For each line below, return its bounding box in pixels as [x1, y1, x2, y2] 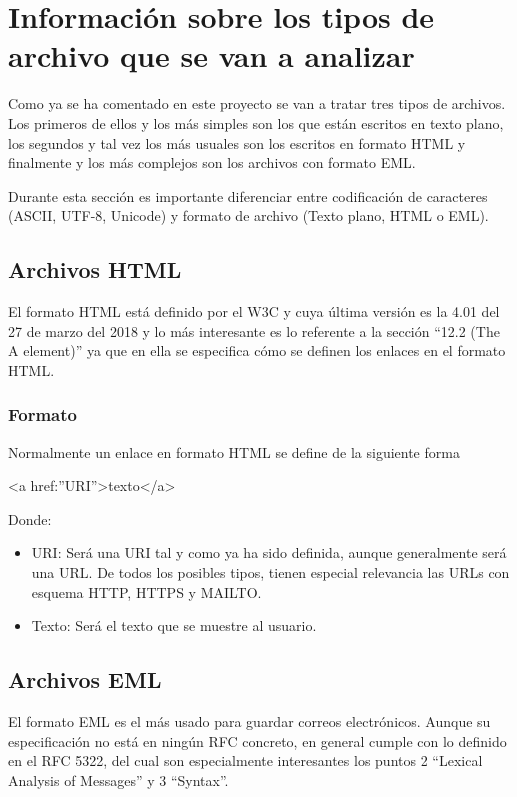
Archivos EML [8, 664, 162, 695]
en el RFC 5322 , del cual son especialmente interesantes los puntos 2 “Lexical [8, 750, 483, 771]
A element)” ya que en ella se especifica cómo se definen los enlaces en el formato [8, 340, 506, 361]
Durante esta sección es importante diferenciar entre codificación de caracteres [8, 185, 488, 206]
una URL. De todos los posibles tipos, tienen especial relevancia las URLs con [31, 562, 510, 583]
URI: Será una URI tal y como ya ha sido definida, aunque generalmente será [31, 542, 507, 563]
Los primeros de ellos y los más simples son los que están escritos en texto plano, [8, 112, 504, 133]
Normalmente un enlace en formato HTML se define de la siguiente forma [8, 441, 460, 462]
